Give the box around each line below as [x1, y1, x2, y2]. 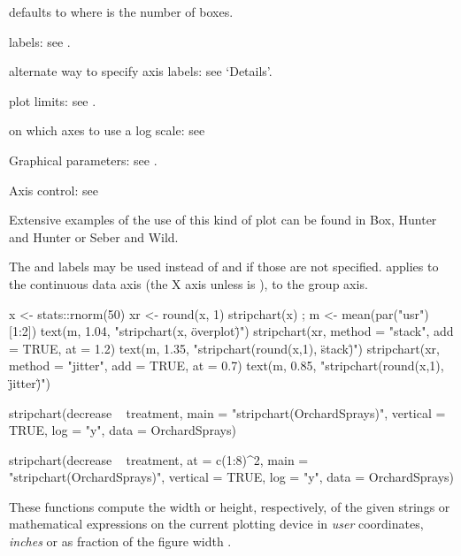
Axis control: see [9, 180, 98, 199]
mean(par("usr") [342, 304, 429, 323]
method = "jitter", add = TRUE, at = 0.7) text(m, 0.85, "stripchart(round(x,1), [9, 356, 444, 375]
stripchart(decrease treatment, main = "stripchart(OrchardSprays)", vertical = [9, 403, 446, 422]
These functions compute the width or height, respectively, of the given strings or [9, 497, 450, 515]
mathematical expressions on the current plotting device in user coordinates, [9, 514, 424, 533]
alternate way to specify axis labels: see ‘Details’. [9, 62, 273, 80]
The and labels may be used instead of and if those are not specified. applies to [9, 257, 439, 276]
